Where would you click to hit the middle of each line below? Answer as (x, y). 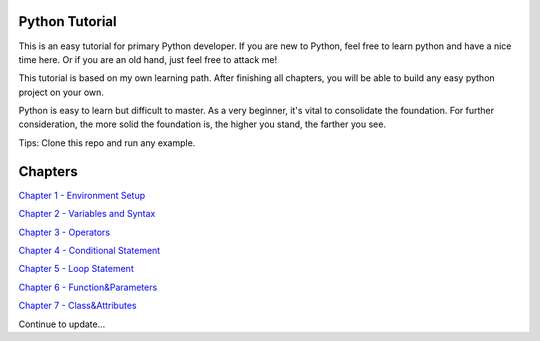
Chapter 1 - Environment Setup (81, 195)
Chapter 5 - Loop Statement (76, 269)
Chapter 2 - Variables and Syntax (87, 214)
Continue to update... (62, 324)
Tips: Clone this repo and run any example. (107, 142)
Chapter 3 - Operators (64, 232)
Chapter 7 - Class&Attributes (77, 306)
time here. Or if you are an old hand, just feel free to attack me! (148, 59)
